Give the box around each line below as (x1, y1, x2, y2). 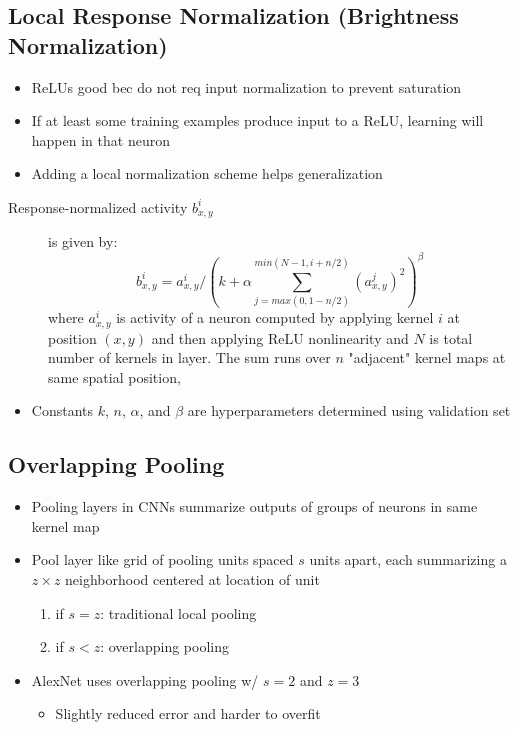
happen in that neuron (31, 129, 170, 150)
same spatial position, (48, 366, 181, 387)
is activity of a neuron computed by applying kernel (116, 307, 434, 328)
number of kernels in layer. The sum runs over (48, 347, 331, 368)
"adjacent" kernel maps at (348, 347, 506, 368)
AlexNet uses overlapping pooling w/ (31, 669, 259, 690)
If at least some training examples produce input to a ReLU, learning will (31, 110, 484, 131)
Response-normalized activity (8, 196, 188, 217)
